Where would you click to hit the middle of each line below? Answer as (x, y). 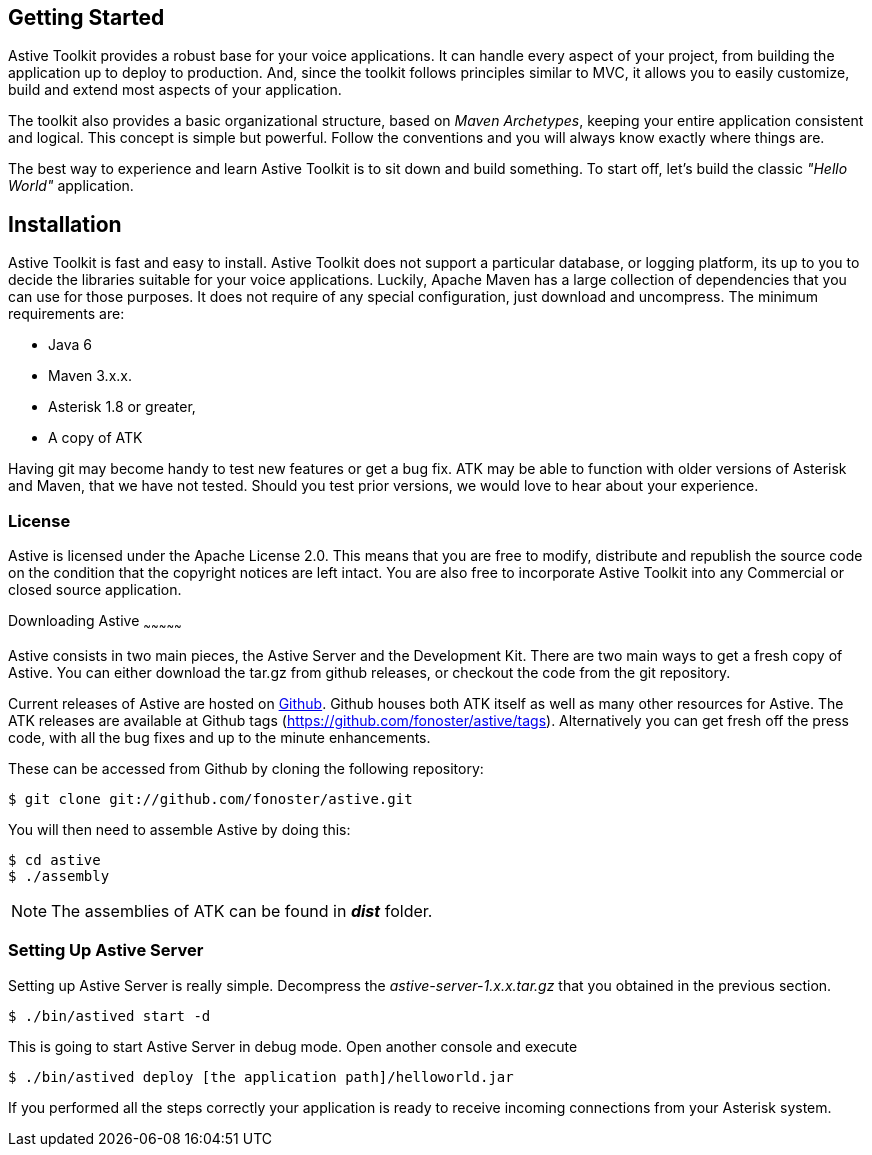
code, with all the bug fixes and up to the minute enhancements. (219, 737)
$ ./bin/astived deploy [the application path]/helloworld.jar (261, 1076)
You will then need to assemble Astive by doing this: (179, 829)
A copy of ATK (95, 438)
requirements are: (66, 314)
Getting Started (86, 17)
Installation (65, 224)
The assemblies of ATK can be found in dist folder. (242, 910)
